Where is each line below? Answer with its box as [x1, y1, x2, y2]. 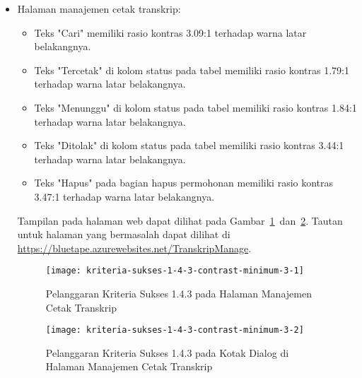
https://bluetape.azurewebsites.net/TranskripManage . [17, 240, 252, 255]
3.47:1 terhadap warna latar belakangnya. [34, 189, 215, 203]
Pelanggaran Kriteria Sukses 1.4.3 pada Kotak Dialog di [45, 345, 289, 360]
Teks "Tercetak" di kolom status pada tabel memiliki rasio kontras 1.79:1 [34, 62, 349, 77]
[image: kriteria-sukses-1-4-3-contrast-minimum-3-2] [45, 325, 304, 336]
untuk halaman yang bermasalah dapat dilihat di [17, 227, 230, 242]
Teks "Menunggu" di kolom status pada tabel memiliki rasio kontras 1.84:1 [34, 100, 357, 114]
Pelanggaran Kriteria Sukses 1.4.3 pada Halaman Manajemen [45, 285, 312, 300]
